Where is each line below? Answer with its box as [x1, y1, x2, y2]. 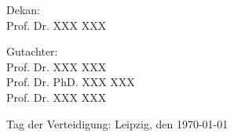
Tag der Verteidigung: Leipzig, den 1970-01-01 [6, 115, 229, 132]
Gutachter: [6, 43, 58, 59]
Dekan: [6, 2, 40, 17]
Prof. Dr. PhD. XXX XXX [6, 74, 135, 90]
